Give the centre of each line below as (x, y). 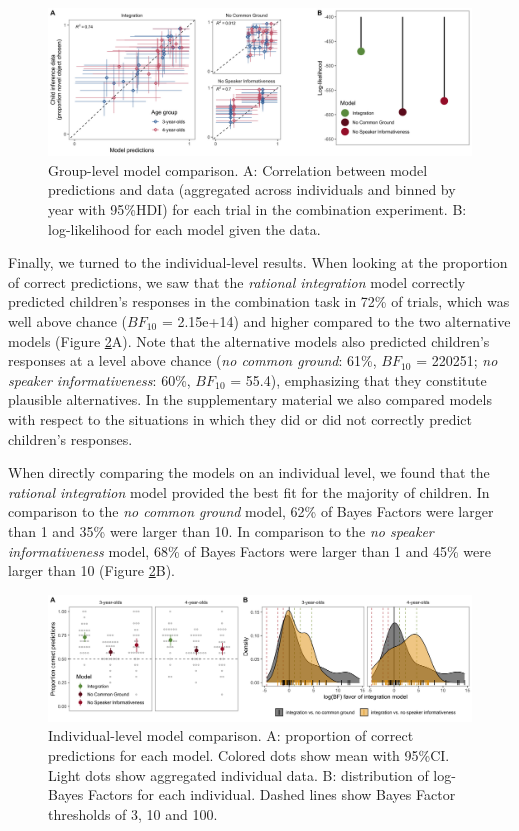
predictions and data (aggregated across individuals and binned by (252, 189)
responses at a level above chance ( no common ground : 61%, (192, 360)
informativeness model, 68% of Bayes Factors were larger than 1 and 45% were (249, 550)
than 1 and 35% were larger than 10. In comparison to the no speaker (221, 530)
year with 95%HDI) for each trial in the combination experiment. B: (257, 209)
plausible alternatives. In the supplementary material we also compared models (250, 399)
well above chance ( (67, 320)
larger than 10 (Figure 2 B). (91, 570)
